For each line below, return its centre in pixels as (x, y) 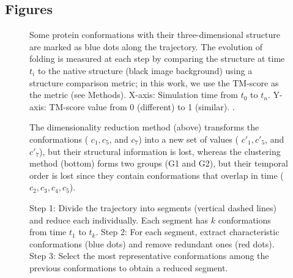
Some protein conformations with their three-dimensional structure (155, 35)
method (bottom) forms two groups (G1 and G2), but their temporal (159, 163)
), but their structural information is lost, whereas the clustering (160, 151)
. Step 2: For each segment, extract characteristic (187, 232)
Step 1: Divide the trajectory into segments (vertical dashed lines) (153, 207)
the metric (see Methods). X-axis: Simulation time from (134, 95)
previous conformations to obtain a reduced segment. (129, 267)
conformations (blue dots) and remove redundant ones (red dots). (152, 243)
